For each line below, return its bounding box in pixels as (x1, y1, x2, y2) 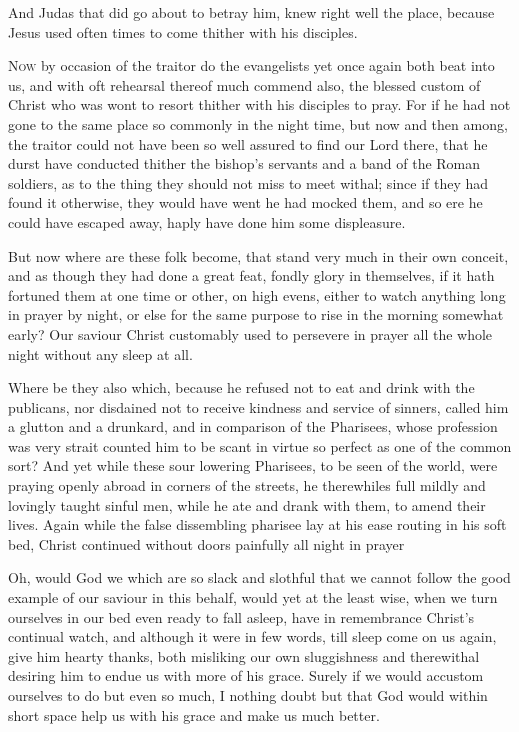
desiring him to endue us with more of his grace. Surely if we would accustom (8, 665, 484, 686)
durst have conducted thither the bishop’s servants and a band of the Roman (8, 153, 481, 174)
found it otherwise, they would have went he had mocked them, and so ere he (8, 192, 483, 213)
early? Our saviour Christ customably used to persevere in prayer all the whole (8, 323, 493, 344)
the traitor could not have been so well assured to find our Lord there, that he (8, 133, 488, 154)
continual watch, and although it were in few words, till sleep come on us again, (8, 626, 497, 647)
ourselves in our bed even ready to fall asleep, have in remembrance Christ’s (8, 606, 475, 627)
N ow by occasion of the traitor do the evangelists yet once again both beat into (8, 55, 495, 76)
